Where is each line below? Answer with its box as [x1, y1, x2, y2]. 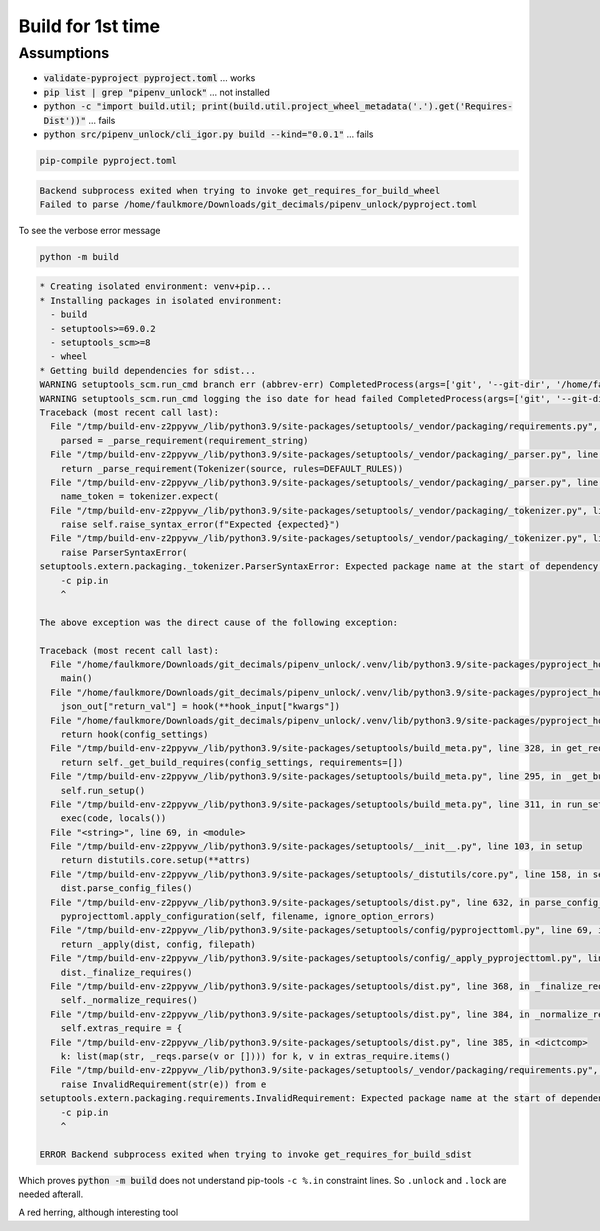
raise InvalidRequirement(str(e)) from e [60, 1078, 267, 1090]
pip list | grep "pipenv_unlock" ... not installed [43, 86, 270, 98]
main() [60, 673, 93, 684]
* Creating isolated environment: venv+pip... [39, 281, 272, 292]
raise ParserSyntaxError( [60, 546, 188, 558]
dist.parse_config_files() [60, 883, 194, 894]
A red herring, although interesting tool [18, 1206, 179, 1219]
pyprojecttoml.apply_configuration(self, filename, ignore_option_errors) [60, 911, 435, 922]
